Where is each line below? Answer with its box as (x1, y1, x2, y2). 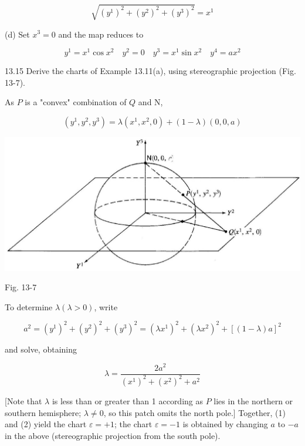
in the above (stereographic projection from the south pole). (5, 429, 221, 441)
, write (94, 300, 118, 313)
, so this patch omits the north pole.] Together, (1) (103, 406, 286, 418)
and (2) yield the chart (5, 418, 87, 430)
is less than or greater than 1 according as (52, 394, 204, 407)
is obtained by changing (182, 418, 268, 430)
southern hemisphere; (5, 406, 82, 418)
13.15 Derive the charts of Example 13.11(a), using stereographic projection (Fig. (5, 65, 296, 77)
